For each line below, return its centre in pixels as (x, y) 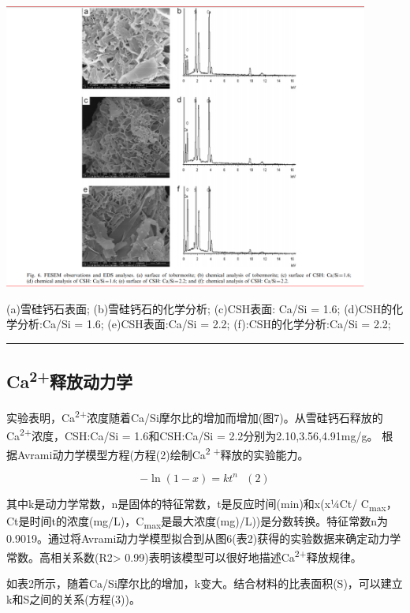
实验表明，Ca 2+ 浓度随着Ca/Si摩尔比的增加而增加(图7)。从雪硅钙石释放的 (195, 416)
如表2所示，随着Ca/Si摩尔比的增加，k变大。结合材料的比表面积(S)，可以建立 (205, 583)
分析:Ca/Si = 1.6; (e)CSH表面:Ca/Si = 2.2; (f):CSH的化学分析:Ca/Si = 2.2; (204, 324)
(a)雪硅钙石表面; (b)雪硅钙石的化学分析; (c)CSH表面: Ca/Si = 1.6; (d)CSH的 (199, 308)
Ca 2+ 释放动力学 (69, 380)
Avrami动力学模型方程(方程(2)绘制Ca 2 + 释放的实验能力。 (163, 453)
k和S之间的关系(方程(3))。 (73, 598)
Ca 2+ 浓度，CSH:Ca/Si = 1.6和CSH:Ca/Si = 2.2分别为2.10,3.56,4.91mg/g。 (192, 435)
